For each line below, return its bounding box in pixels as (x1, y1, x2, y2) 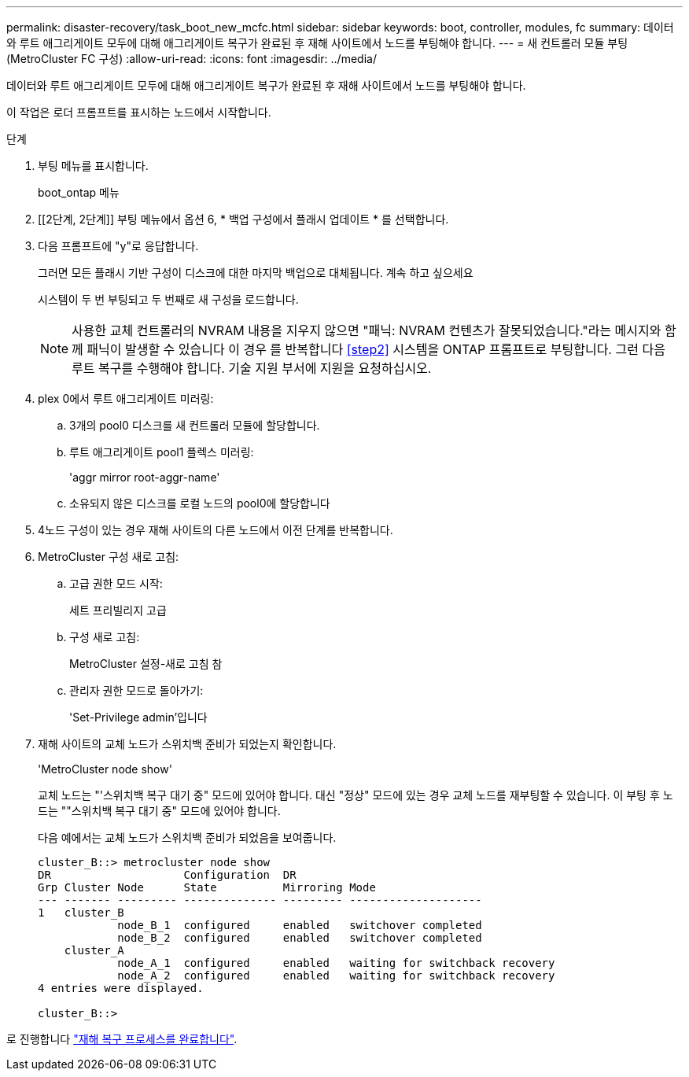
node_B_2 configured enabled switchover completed (117, 931, 482, 944)
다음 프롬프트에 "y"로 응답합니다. (38, 239, 199, 253)
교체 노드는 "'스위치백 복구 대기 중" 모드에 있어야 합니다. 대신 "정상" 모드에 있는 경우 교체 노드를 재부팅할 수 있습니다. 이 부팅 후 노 (38, 788, 673, 802)
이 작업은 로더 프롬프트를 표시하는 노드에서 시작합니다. (6, 105, 271, 119)
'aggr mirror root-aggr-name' (69, 470, 220, 484)
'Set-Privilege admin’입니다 (69, 710, 208, 724)
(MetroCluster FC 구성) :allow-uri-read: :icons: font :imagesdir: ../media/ (6, 52, 377, 65)
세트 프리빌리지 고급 (69, 603, 167, 617)
